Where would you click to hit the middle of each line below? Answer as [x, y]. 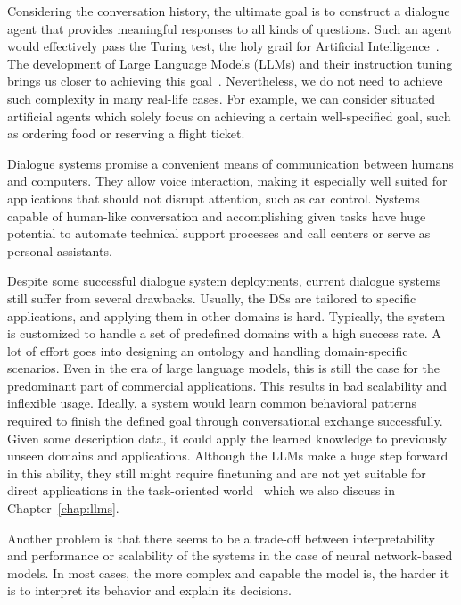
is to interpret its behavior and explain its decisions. [150, 590]
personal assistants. [60, 250]
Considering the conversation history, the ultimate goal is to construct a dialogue [229, 11]
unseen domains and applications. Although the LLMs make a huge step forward [228, 456]
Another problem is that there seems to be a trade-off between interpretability [221, 538]
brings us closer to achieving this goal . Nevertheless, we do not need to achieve [225, 81]
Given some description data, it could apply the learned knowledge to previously [227, 438]
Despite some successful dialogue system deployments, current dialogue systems [224, 281]
